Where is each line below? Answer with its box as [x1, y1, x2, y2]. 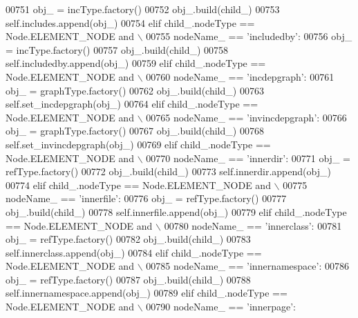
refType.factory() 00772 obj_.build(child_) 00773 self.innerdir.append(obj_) [6, 164, 331, 179]
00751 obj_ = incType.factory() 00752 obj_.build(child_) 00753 [6, 2, 280, 16]
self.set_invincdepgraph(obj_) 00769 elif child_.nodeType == [6, 137, 271, 151]
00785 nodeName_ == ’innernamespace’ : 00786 [146, 259, 349, 273]
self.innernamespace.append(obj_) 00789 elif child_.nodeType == [6, 286, 288, 300]
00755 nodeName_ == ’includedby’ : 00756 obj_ [146, 29, 352, 43]
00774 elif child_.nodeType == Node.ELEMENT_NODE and [6, 177, 271, 192]
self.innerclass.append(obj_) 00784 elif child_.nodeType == [6, 245, 262, 259]
